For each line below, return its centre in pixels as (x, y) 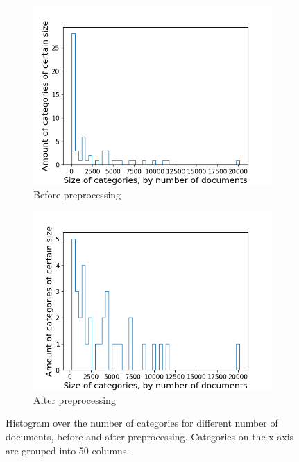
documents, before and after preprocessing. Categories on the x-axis (150, 436)
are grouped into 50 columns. (68, 450)
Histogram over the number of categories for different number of (142, 423)
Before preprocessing (77, 194)
